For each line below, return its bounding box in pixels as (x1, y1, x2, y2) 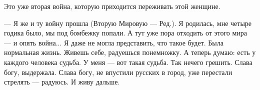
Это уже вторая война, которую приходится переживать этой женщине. (4, 1, 220, 11)
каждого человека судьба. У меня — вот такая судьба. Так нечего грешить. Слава (4, 56, 252, 67)
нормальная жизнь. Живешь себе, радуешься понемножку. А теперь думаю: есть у (4, 47, 256, 57)
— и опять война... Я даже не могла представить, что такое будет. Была (4, 37, 223, 47)
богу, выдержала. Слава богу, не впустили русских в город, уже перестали (4, 66, 232, 77)
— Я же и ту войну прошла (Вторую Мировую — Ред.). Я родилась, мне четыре (4, 17, 252, 28)
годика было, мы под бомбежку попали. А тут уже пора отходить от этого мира (4, 27, 247, 38)
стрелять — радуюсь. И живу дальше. (4, 76, 120, 87)
